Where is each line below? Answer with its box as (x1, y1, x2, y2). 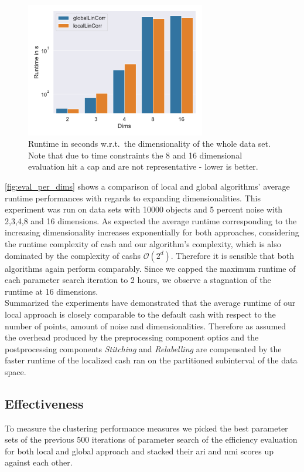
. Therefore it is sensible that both (170, 249, 295, 261)
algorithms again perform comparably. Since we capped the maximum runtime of (5, 262, 296, 274)
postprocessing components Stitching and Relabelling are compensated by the (5, 342, 282, 355)
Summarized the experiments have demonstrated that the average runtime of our (5, 296, 296, 309)
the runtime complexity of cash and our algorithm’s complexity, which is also (5, 237, 281, 250)
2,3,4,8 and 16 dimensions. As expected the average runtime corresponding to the (5, 214, 297, 227)
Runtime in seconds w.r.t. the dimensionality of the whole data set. (28, 137, 271, 150)
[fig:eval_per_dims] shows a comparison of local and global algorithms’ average (5, 180, 290, 192)
